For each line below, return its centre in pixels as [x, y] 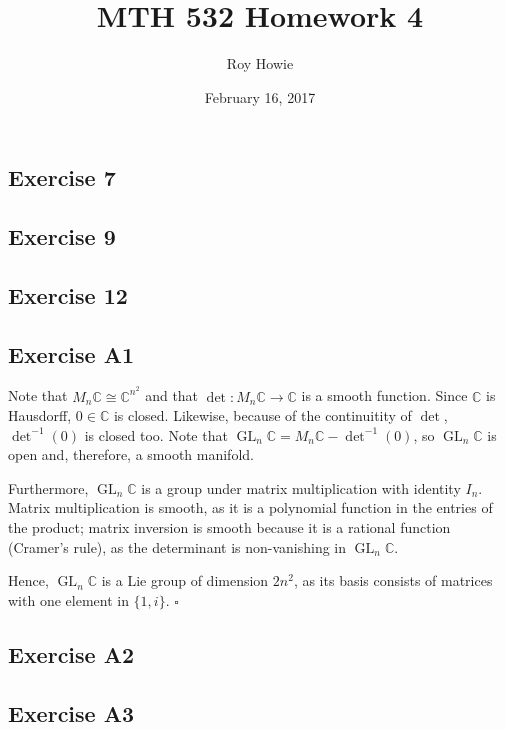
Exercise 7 [62, 177]
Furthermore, [48, 487]
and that [172, 395]
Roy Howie [260, 63]
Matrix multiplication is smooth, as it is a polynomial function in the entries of [250, 507]
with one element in [68, 599]
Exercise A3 [71, 712]
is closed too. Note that [156, 434]
